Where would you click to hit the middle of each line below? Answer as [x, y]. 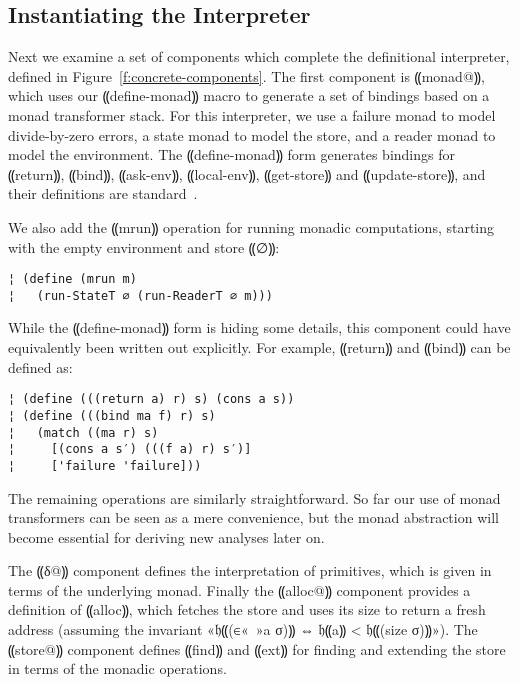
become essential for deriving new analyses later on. [166, 536]
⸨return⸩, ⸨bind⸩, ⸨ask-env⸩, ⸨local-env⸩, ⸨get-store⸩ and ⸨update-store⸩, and [247, 173]
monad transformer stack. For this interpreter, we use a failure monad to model [252, 114]
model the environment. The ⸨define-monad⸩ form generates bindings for [231, 154]
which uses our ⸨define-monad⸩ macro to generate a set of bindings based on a [249, 95]
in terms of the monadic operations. [117, 668]
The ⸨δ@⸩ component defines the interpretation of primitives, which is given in [250, 570]
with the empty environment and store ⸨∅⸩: [144, 246]
